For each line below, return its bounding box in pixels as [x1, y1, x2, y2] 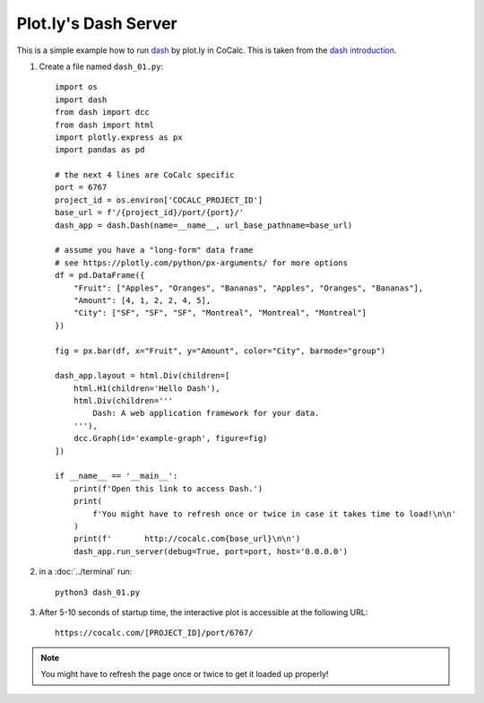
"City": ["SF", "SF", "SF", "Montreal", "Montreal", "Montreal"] [73, 308, 367, 318]
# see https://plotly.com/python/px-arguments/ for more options [55, 257, 349, 268]
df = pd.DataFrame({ [55, 270, 145, 281]
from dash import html [55, 119, 155, 130]
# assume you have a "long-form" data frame [55, 245, 255, 256]
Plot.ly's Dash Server [16, 13, 178, 33]
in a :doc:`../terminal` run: [39, 566, 133, 577]
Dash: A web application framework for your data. [92, 408, 320, 419]
